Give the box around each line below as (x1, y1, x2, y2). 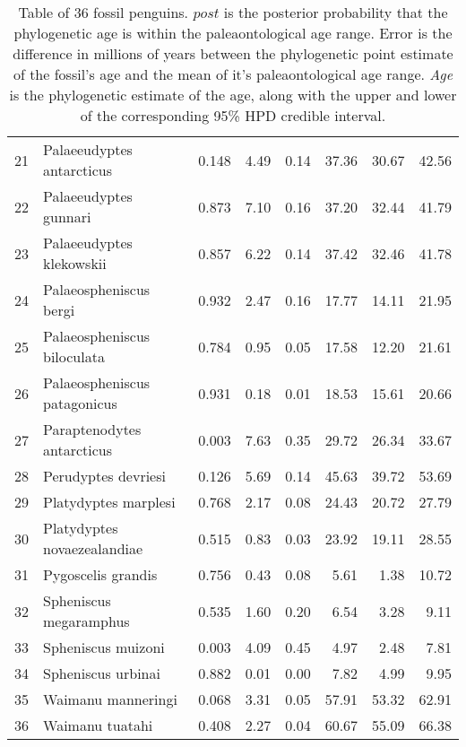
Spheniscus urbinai (43, 663, 160, 683)
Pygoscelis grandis (43, 564, 158, 585)
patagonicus (43, 393, 117, 413)
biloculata (43, 346, 105, 367)
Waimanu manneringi (43, 689, 177, 709)
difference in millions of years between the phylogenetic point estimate (13, 43, 453, 64)
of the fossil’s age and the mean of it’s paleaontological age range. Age (13, 64, 453, 84)
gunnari (43, 206, 91, 227)
